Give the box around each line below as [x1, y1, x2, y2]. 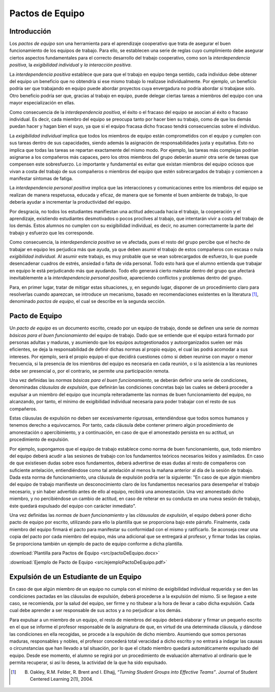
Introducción [9, 27, 51, 36]
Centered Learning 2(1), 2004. [30, 676, 94, 682]
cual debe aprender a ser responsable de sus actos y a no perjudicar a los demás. [9, 607, 182, 614]
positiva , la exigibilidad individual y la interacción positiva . [9, 62, 132, 68]
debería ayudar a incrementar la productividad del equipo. [9, 199, 132, 205]
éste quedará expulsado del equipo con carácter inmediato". [9, 503, 136, 509]
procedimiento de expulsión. [9, 436, 69, 442]
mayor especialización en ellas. [9, 100, 75, 106]
